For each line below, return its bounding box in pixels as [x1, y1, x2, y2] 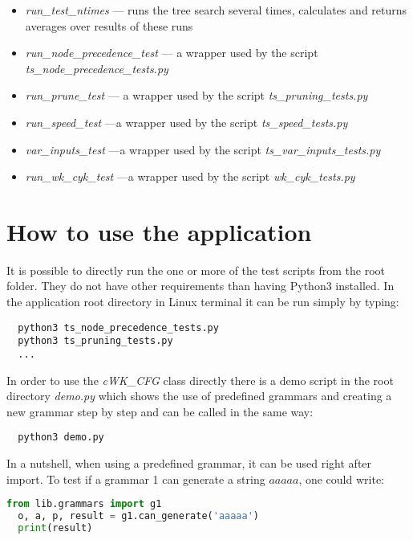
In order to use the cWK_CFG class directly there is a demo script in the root [6, 371, 394, 388]
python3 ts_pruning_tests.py [18, 335, 173, 347]
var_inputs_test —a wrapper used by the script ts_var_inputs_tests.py [25, 141, 381, 157]
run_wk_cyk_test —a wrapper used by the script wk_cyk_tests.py [25, 168, 355, 185]
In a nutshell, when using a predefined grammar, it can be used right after [6, 455, 372, 472]
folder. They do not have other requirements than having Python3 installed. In [6, 277, 395, 294]
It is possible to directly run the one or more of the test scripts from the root [6, 261, 386, 278]
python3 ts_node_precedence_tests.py [18, 321, 219, 333]
